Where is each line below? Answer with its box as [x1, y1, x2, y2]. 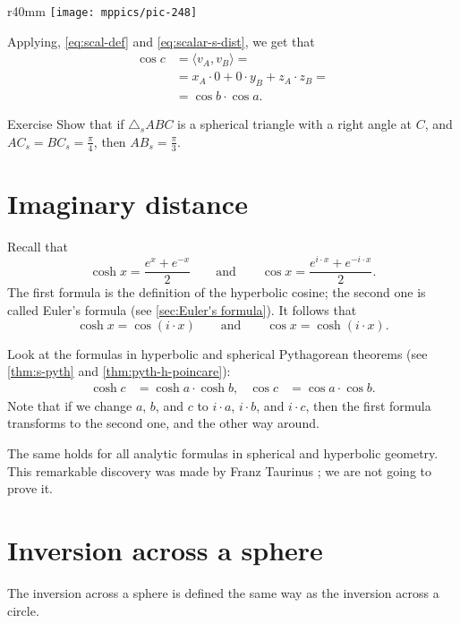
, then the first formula [305, 396, 431, 414]
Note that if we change [7, 396, 132, 414]
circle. [7, 601, 39, 619]
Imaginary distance [7, 184, 248, 221]
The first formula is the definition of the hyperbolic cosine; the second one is [7, 283, 426, 302]
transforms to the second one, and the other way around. [7, 414, 319, 432]
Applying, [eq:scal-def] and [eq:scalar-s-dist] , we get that [7, 31, 315, 50]
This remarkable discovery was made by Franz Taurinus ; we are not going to [7, 461, 431, 480]
